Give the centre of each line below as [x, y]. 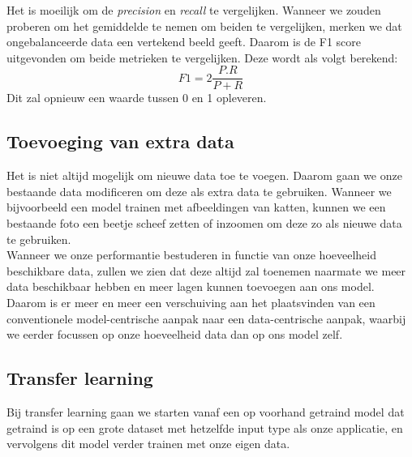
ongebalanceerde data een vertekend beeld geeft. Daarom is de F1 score [184, 42]
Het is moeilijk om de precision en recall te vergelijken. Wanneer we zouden [194, 10]
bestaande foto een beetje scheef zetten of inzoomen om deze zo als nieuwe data [204, 223]
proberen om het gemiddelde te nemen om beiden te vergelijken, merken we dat [204, 26]
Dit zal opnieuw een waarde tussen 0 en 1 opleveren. [137, 98]
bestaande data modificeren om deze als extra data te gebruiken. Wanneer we [199, 191]
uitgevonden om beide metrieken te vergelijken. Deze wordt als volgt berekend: [202, 57]
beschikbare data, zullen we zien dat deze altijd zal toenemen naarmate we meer [206, 270]
